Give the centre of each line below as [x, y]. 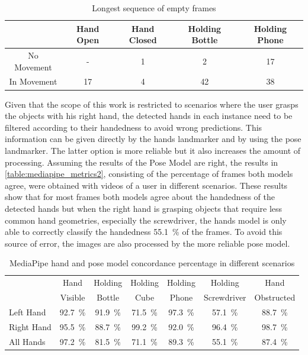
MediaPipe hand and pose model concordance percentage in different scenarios [152, 263]
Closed [143, 40]
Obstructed [275, 297]
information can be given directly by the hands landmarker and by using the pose [153, 139]
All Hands [27, 341]
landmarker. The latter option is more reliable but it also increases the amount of [153, 150]
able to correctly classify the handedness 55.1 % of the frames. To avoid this [144, 232]
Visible [73, 297]
